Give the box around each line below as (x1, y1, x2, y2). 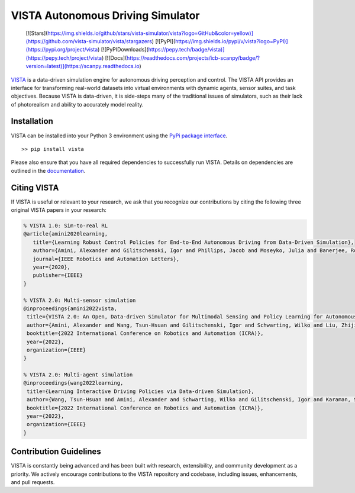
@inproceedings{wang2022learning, (23, 379, 124, 386)
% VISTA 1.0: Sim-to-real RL (23, 223, 108, 229)
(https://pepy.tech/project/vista (25, 54, 102, 62)
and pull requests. (11, 479, 55, 486)
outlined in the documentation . (11, 167, 86, 174)
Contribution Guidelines (11, 447, 102, 457)
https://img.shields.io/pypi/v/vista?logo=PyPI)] (175, 37, 288, 44)
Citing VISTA (11, 182, 59, 192)
